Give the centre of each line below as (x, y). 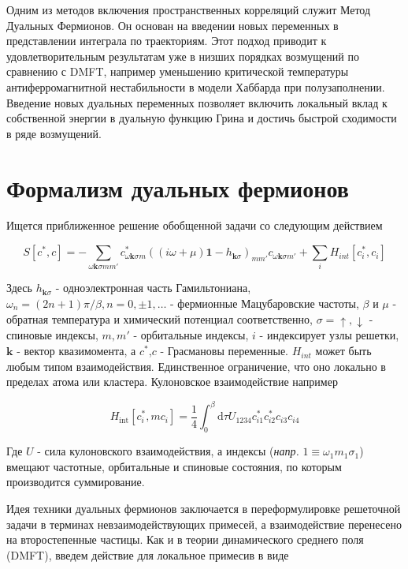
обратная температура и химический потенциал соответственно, (159, 318)
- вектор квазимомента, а (76, 351)
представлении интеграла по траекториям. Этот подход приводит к (167, 41)
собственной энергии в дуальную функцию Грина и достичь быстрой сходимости (202, 118)
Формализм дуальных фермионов (178, 187)
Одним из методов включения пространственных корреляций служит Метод (189, 9)
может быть (343, 351)
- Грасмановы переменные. (224, 351)
